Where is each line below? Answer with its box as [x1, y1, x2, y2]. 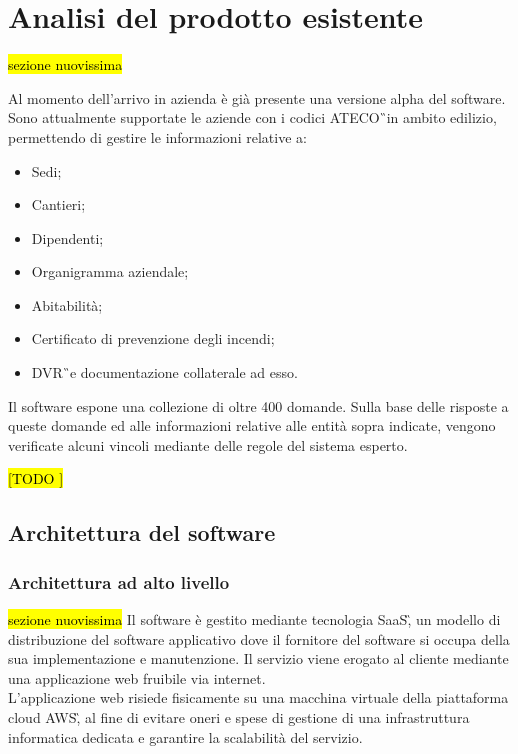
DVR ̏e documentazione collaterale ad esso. [31, 362, 298, 383]
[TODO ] [8, 468, 64, 489]
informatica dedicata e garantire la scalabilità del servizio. [8, 726, 363, 747]
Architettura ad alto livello [8, 569, 230, 594]
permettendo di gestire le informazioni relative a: [8, 126, 307, 147]
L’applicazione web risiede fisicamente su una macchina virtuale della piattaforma [8, 687, 509, 708]
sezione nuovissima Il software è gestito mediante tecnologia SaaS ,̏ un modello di [8, 609, 501, 630]
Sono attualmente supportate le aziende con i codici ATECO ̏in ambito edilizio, [8, 107, 497, 128]
